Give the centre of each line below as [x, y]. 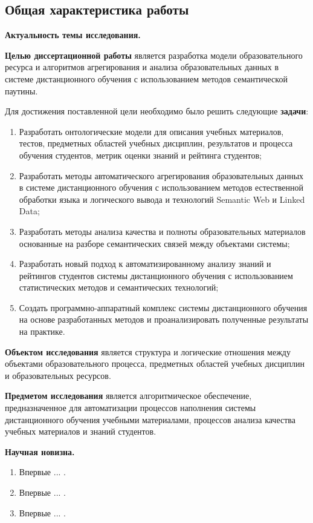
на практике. [42, 331]
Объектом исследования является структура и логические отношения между [148, 351]
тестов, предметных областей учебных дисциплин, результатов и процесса [156, 143]
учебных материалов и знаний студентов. [81, 431]
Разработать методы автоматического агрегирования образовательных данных [161, 175]
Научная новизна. [40, 451]
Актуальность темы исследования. [73, 35]
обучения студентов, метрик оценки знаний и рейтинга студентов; [140, 155]
